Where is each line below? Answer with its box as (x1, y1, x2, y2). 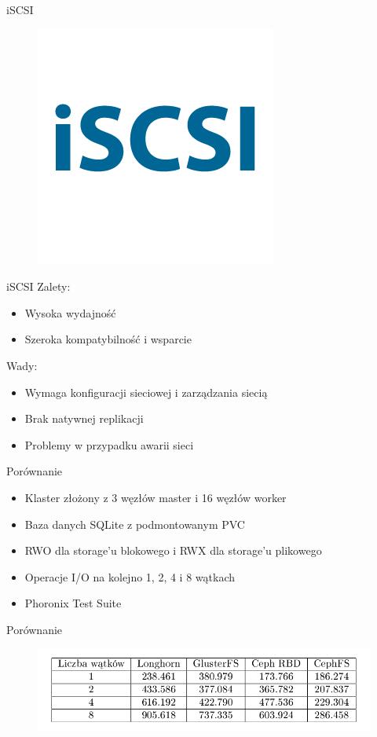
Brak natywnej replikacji (24, 410, 144, 427)
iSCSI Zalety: (6, 278, 71, 295)
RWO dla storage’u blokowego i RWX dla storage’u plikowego (24, 542, 322, 559)
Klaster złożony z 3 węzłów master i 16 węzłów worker (24, 489, 287, 505)
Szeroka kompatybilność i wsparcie (24, 331, 192, 347)
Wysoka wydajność (24, 304, 116, 321)
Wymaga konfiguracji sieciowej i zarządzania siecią (24, 383, 268, 400)
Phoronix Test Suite (24, 595, 122, 611)
